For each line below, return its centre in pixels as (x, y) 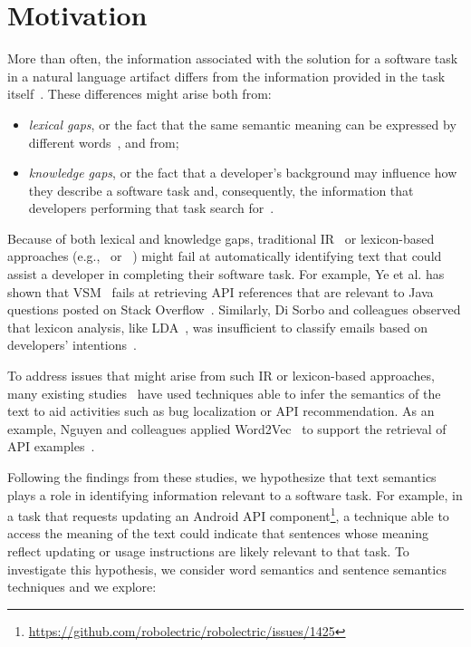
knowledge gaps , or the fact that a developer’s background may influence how (243, 173)
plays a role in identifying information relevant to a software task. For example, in (235, 494)
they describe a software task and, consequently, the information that (221, 190)
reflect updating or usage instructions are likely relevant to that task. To (208, 551)
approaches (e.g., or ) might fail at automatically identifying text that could (225, 256)
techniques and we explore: (82, 587)
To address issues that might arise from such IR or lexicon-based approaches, (221, 376)
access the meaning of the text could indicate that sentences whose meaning (218, 533)
